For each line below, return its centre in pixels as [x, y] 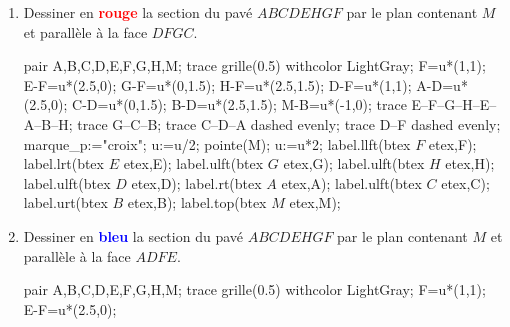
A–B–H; [48, 123]
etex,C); [465, 182]
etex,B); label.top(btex [197, 202]
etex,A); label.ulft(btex [351, 182]
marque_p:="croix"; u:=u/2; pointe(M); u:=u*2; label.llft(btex [217, 143]
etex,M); [315, 202]
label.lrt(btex [63, 163]
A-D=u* [442, 84]
